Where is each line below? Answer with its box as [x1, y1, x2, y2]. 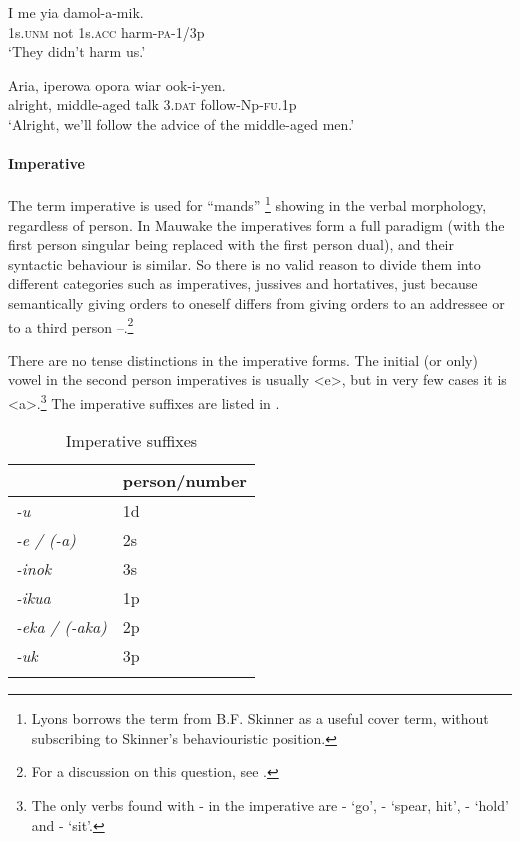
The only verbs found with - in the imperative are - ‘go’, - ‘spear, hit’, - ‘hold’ [31, 795, 509, 816]
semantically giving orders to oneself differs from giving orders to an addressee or [8, 292, 505, 313]
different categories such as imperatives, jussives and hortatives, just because [8, 273, 478, 294]
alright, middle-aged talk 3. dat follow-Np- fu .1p [8, 94, 297, 115]
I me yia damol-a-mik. [8, 2, 144, 22]
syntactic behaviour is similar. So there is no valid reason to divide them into [8, 253, 481, 274]
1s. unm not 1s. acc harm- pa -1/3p [8, 21, 205, 42]
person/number [122, 469, 247, 493]
